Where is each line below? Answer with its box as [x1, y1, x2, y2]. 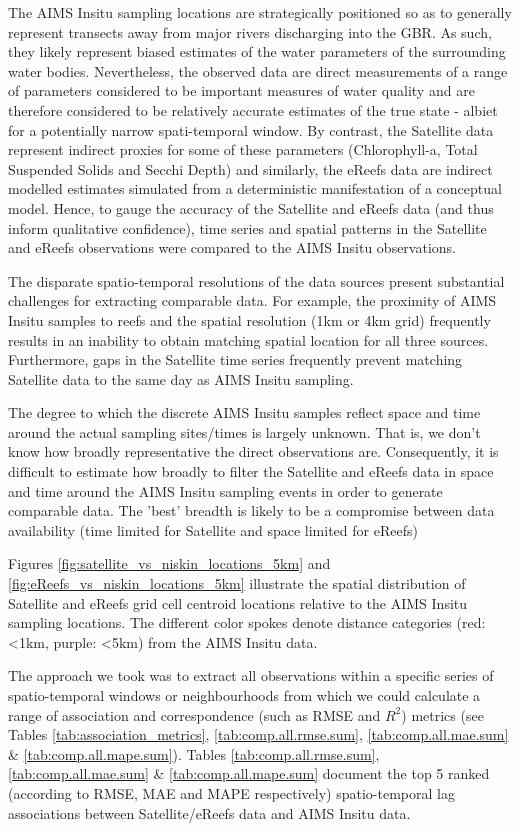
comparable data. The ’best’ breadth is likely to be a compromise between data [8, 500, 495, 521]
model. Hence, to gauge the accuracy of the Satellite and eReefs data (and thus [8, 197, 494, 218]
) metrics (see [401, 704, 484, 725]
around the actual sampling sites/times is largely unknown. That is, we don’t [8, 421, 481, 442]
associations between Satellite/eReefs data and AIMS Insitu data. [8, 802, 411, 823]
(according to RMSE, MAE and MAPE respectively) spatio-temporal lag [8, 782, 455, 803]
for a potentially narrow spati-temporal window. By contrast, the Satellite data [8, 119, 494, 140]
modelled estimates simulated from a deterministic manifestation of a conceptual [8, 178, 502, 199]
